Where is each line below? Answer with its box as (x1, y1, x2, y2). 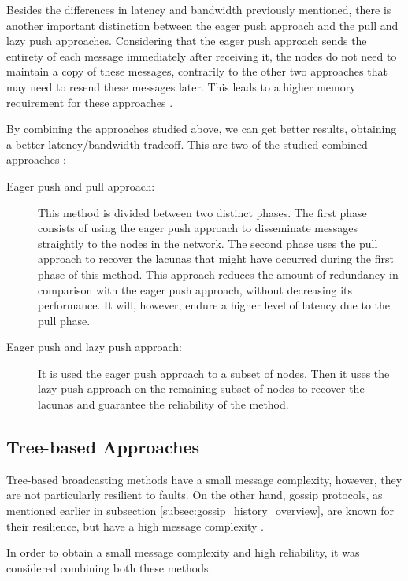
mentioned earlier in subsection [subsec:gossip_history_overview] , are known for (6, 502, 394, 519)
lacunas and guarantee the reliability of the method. (38, 396, 289, 413)
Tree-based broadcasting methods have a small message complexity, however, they (6, 471, 402, 487)
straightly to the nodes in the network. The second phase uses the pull (38, 235, 378, 251)
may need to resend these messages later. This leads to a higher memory (6, 78, 356, 94)
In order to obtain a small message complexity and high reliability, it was (6, 544, 360, 561)
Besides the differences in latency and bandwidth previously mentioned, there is (6, 2, 391, 17)
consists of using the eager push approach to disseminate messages (38, 220, 358, 236)
